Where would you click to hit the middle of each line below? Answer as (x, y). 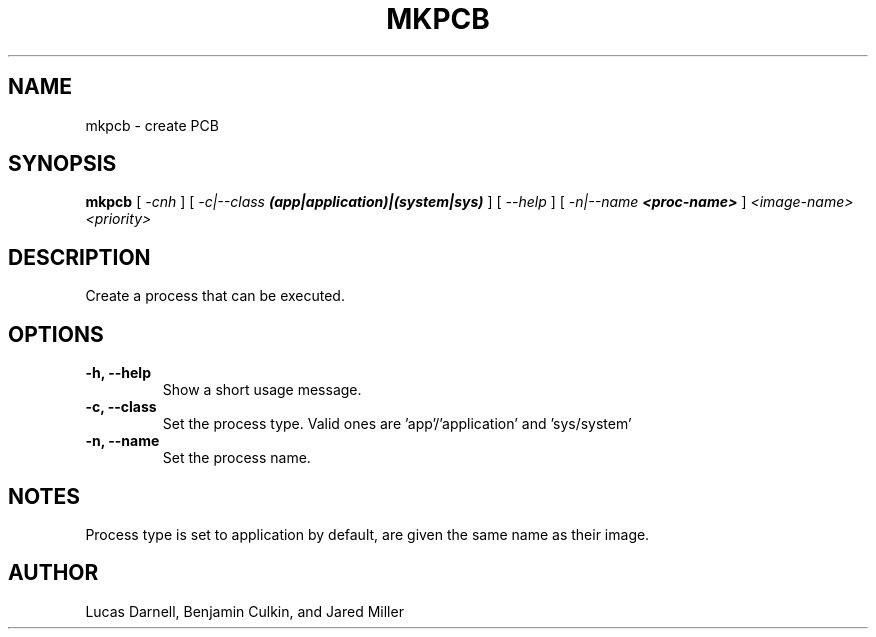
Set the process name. (236, 458)
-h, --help (118, 373)
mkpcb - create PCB (152, 125)
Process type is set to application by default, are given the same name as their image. (367, 534)
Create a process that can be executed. (215, 296)
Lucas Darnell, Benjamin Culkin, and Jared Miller (244, 611)
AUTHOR (53, 573)
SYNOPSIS (62, 164)
